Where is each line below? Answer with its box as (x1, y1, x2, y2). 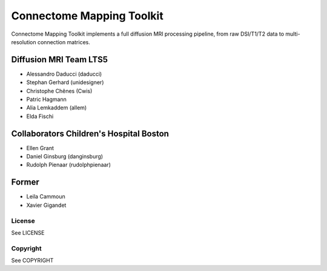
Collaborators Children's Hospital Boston (11, 128, 170, 139)
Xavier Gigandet (26, 201, 67, 209)
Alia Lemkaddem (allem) (26, 104, 87, 111)
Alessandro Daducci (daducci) (26, 70, 102, 77)
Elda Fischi (26, 113, 54, 120)
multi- (285, 30, 300, 38)
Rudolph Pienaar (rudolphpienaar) (26, 161, 111, 169)
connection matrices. (37, 38, 90, 45)
